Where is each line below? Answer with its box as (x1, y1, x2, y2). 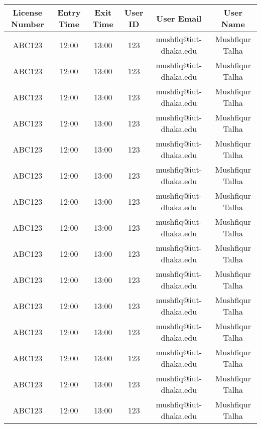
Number (11, 18, 45, 30)
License (13, 7, 43, 18)
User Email (156, 12, 202, 24)
